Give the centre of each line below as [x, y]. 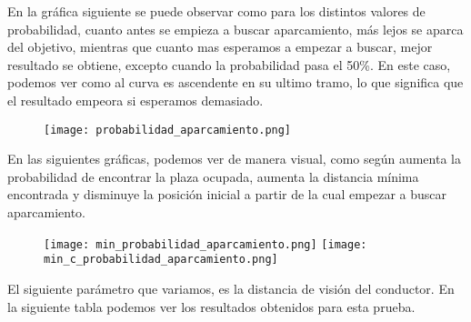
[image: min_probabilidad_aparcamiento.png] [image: [205, 244]
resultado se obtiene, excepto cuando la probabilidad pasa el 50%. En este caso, [229, 64]
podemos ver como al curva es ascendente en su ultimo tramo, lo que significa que [235, 82]
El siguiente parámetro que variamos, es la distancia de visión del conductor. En [231, 288]
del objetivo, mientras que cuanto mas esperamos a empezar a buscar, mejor [220, 47]
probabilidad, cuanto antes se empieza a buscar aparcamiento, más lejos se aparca [235, 29]
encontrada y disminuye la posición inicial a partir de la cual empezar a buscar [227, 194]
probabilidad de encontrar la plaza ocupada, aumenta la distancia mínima [213, 176]
